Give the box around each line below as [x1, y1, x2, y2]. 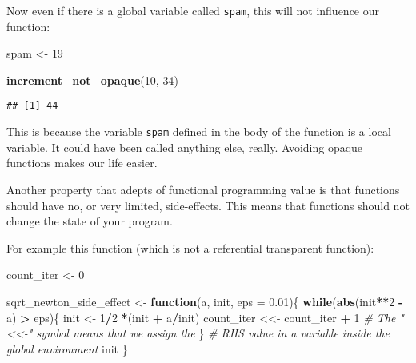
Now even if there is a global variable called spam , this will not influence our [6, 2, 380, 18]
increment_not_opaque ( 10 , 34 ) [6, 71, 178, 88]
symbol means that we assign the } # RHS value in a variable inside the [36, 325, 390, 341]
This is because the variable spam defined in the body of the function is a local [6, 123, 391, 140]
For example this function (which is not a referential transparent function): [6, 239, 374, 256]
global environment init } [6, 340, 128, 357]
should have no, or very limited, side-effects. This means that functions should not [6, 197, 410, 213]
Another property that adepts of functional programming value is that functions [6, 181, 400, 197]
